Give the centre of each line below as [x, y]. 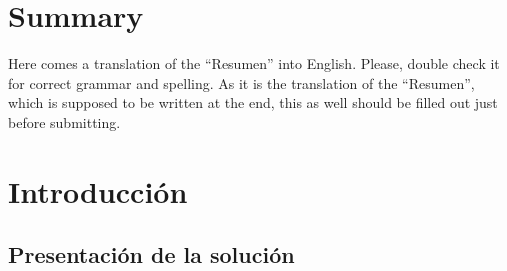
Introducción [98, 190]
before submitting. [64, 121]
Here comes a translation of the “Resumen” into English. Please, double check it [254, 63]
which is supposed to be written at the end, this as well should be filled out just [253, 102]
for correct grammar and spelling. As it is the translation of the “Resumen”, [241, 82]
